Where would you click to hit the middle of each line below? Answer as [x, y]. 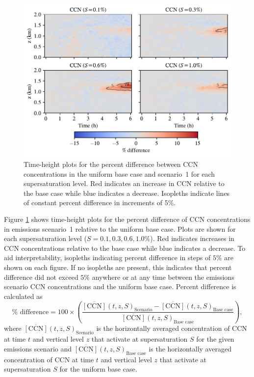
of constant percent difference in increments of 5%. [100, 202]
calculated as [23, 296]
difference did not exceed [41, 277]
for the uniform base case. [98, 369]
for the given [215, 339]
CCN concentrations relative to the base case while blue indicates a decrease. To [125, 248]
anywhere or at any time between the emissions [163, 277]
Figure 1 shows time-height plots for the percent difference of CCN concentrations [127, 219]
